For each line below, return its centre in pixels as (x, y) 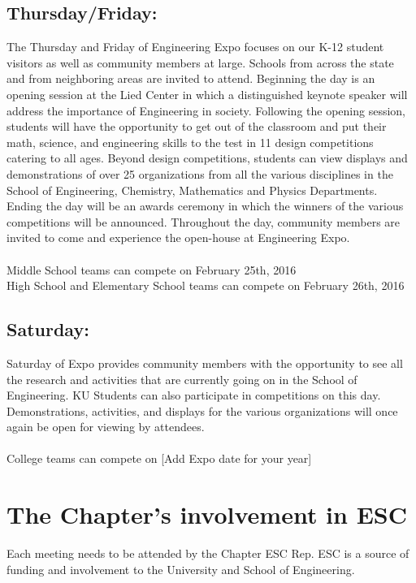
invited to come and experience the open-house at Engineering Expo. (178, 238)
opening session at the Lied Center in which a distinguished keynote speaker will (207, 94)
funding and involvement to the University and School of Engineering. (181, 569)
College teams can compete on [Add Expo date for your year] (159, 458)
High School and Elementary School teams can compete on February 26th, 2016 (206, 285)
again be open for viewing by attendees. (106, 427)
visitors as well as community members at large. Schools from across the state (200, 62)
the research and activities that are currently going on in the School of (182, 379)
